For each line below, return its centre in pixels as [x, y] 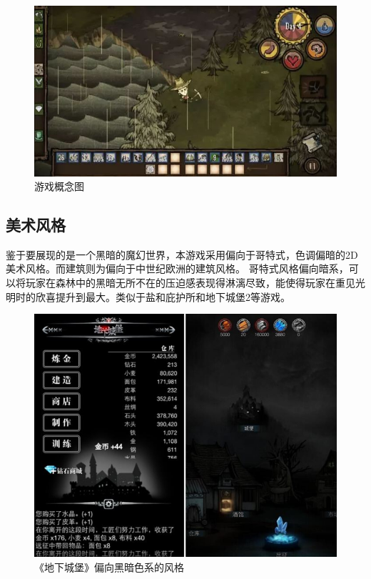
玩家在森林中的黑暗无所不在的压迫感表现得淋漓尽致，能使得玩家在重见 [190, 283]
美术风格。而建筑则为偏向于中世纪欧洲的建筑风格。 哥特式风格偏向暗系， [177, 268]
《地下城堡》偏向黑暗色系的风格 [109, 566]
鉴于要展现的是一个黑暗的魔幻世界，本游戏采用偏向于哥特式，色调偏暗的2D [182, 254]
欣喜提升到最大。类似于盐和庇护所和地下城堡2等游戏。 [163, 296]
